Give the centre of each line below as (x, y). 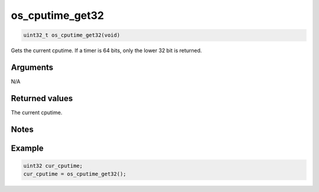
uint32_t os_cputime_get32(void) (72, 35)
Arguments (32, 67)
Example (27, 148)
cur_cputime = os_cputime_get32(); (75, 174)
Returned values (42, 98)
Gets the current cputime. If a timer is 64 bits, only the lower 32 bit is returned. (106, 51)
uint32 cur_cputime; (53, 166)
